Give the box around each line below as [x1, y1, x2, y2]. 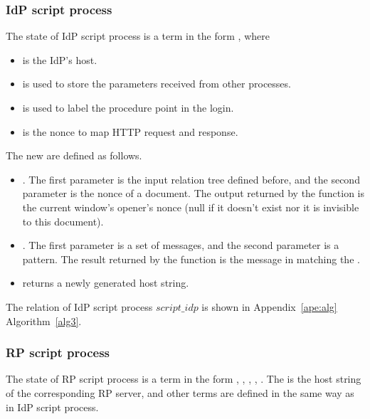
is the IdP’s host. [22, 52, 97, 67]
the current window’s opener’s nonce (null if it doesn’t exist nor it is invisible [22, 199, 359, 214]
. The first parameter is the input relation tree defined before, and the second [22, 171, 360, 186]
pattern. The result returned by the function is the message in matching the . [22, 251, 360, 266]
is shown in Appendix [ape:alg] [201, 299, 337, 314]
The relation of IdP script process [6, 299, 153, 314]
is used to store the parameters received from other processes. [22, 76, 291, 91]
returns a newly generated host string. [22, 275, 189, 290]
